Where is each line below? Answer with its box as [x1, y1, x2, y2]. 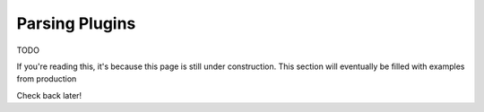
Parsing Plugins [16, 13, 136, 33]
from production [16, 73, 77, 84]
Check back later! [16, 90, 82, 100]
